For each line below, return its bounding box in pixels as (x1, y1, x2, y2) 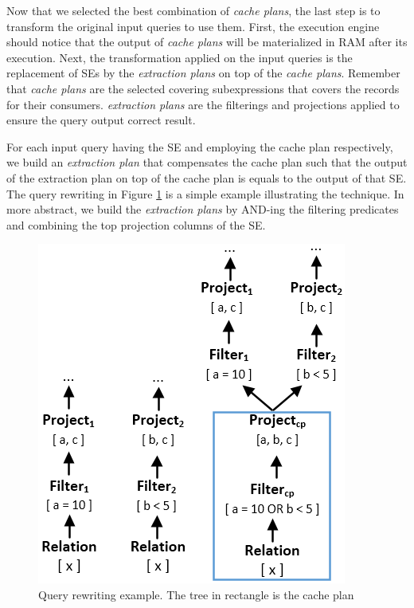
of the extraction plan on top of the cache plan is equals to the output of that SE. (6, 169, 407, 186)
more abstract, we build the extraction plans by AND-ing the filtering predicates (6, 201, 399, 218)
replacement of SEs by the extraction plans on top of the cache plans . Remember (6, 65, 400, 81)
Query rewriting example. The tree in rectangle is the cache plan (38, 586, 354, 602)
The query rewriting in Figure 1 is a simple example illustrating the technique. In (6, 185, 404, 202)
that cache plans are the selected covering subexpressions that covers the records (6, 80, 400, 96)
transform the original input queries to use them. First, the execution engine (6, 18, 380, 34)
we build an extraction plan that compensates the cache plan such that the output (6, 154, 408, 171)
